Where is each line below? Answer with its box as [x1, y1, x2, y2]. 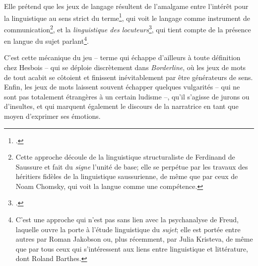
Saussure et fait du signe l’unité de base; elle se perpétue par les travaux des [15, 161, 248, 172]
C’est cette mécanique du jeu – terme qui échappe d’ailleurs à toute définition [4, 52, 241, 63]
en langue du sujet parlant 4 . [4, 34, 89, 46]
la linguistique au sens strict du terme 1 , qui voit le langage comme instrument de [4, 11, 250, 23]
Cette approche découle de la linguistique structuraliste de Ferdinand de [15, 152, 235, 162]
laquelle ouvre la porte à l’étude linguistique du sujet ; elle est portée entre [15, 224, 241, 234]
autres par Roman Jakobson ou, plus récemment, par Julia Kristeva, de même [15, 234, 253, 244]
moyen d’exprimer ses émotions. [4, 110, 101, 121]
